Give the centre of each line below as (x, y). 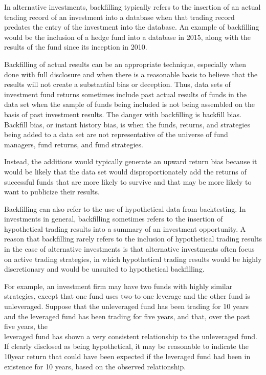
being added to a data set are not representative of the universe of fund (116, 134)
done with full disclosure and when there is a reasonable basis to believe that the (131, 74)
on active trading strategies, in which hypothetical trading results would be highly (133, 259)
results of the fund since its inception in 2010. (76, 47)
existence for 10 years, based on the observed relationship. (95, 366)
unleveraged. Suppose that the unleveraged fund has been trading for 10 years (127, 306)
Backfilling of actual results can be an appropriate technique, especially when (125, 64)
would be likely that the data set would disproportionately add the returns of (125, 171)
